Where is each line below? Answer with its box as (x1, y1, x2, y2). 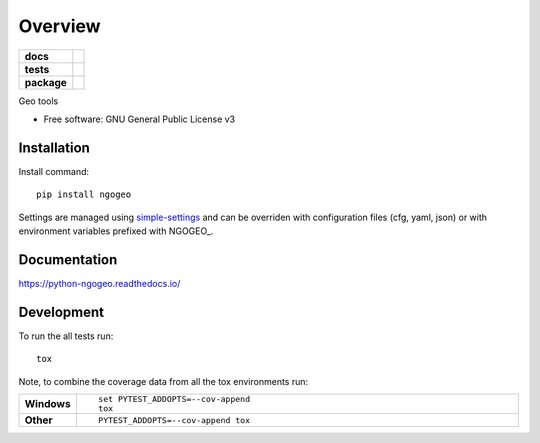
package (24, 75, 67, 89)
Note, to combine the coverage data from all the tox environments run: (18, 375, 309, 387)
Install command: (18, 165, 90, 177)
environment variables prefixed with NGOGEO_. (18, 225, 214, 237)
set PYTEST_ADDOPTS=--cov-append (98, 394, 250, 404)
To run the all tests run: (18, 330, 114, 342)
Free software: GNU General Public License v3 (43, 113, 236, 125)
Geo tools (18, 95, 59, 107)
